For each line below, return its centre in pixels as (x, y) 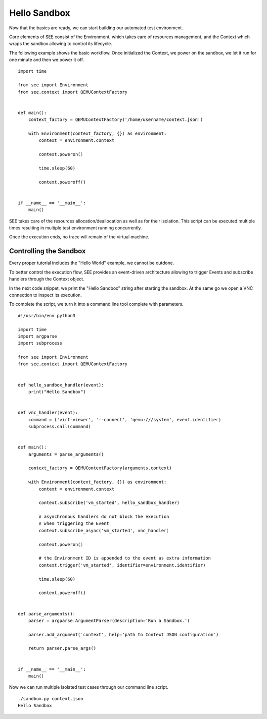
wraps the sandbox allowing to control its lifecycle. (61, 44)
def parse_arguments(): (47, 614)
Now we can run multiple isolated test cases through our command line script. (89, 687)
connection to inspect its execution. (45, 295)
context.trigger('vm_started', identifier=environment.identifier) (122, 565)
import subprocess (40, 343)
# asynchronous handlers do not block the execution (104, 517)
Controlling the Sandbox (47, 251)
